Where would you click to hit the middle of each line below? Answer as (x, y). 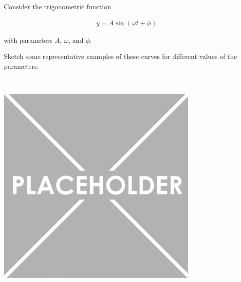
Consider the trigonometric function (57, 6)
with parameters (28, 40)
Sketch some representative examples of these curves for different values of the (120, 56)
